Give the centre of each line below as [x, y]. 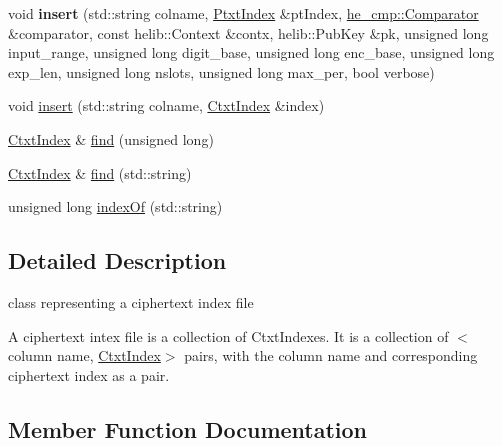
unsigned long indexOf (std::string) [115, 206]
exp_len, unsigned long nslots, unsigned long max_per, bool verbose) [221, 71]
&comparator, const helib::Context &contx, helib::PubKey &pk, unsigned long [248, 32]
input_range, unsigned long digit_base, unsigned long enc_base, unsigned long [251, 52]
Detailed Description [117, 260]
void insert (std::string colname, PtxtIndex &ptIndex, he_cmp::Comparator [243, 13]
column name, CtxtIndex [84, 355]
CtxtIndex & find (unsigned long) [111, 138]
